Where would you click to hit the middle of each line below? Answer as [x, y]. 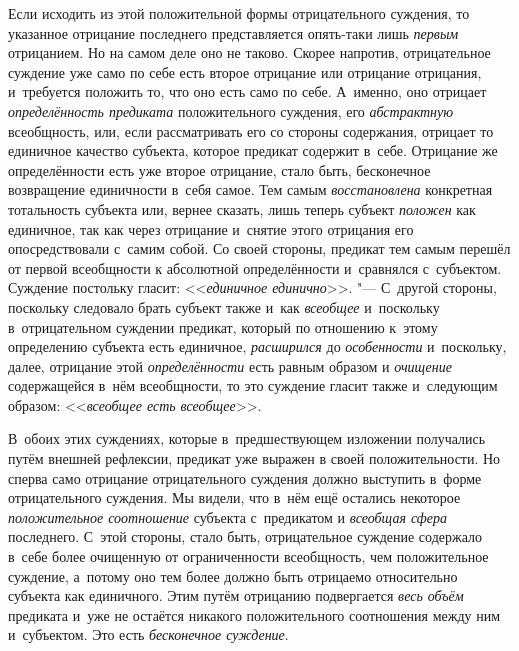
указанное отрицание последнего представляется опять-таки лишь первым [233, 32]
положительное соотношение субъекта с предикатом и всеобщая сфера [228, 516]
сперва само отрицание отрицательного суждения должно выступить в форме [245, 477]
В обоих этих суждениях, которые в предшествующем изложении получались [247, 438]
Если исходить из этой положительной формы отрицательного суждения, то [239, 13]
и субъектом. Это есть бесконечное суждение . [148, 634]
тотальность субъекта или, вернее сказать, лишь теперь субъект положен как [242, 208]
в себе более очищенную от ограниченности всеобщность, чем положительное [248, 556]
